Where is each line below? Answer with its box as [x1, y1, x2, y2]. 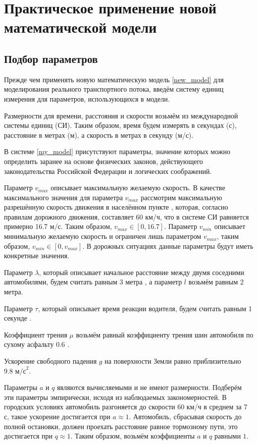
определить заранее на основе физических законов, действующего [4, 156, 203, 166]
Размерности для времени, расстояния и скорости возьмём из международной [4, 110, 238, 120]
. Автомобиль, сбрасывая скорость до [129, 411, 242, 421]
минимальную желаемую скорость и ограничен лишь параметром [4, 231, 202, 241]
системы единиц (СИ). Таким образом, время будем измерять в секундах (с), [4, 120, 237, 130]
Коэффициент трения [4, 329, 67, 339]
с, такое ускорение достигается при [4, 411, 110, 421]
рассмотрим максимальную [141, 192, 222, 202]
